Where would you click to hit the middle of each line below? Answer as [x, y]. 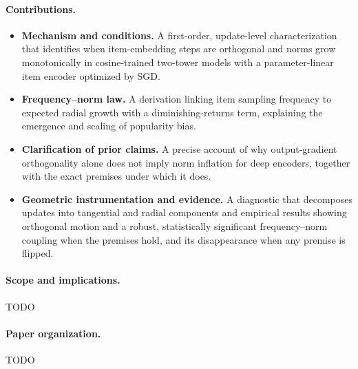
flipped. [38, 253]
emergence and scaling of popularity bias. [109, 126]
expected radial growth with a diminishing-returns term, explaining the [172, 112]
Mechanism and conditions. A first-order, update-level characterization [179, 35]
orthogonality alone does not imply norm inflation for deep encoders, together [186, 162]
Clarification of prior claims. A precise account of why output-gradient [179, 148]
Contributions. [41, 9]
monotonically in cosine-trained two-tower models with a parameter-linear [178, 62]
